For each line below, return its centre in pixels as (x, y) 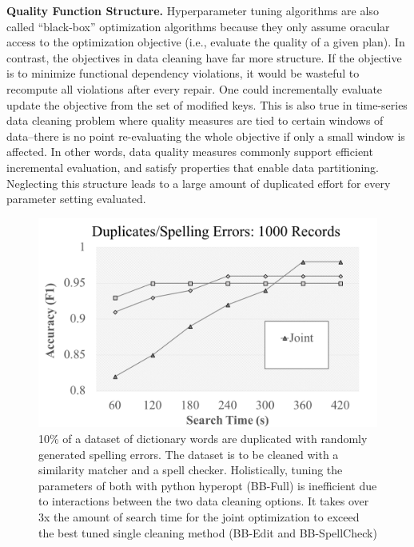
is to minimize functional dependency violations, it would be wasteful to (183, 73)
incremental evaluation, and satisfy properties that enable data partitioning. (193, 167)
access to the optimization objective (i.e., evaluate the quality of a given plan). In (206, 42)
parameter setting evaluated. (76, 199)
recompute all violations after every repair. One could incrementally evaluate (195, 88)
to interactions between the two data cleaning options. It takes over (204, 501)
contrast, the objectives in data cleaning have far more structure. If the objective (204, 57)
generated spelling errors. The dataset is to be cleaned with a (189, 454)
